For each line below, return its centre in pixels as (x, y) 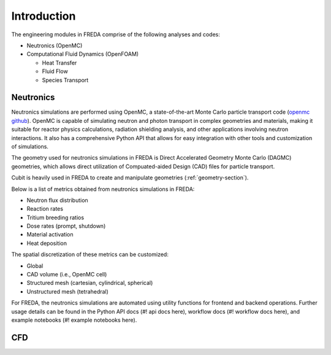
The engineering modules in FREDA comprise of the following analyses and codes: (116, 34)
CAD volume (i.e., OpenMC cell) (67, 275)
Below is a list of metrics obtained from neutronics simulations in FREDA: (103, 189)
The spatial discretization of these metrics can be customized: (90, 254)
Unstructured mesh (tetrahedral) (67, 291)
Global (35, 266)
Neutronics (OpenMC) (55, 45)
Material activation (50, 235)
